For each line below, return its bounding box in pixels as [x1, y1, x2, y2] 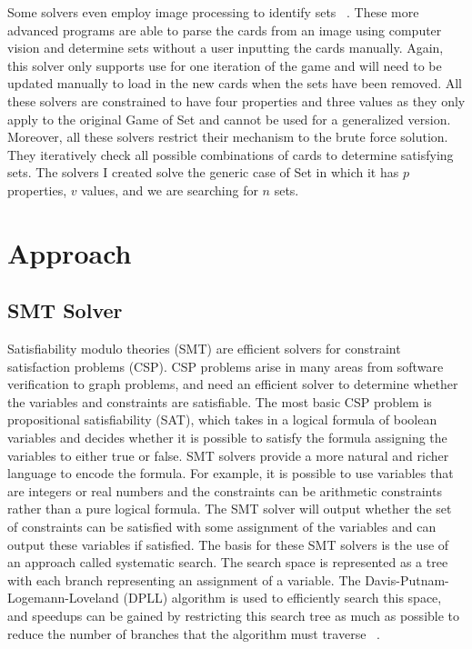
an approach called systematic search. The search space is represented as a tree [7, 553, 448, 572]
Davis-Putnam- [365, 570, 449, 589]
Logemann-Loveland [7, 588, 119, 607]
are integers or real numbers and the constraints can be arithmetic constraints [7, 481, 442, 500]
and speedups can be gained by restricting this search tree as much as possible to [7, 606, 460, 625]
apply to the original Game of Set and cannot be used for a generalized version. [7, 109, 451, 128]
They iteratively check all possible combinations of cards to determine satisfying [7, 145, 454, 164]
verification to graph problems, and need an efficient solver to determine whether [7, 374, 458, 394]
